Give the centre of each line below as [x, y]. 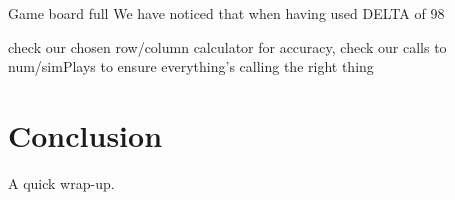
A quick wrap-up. [61, 182]
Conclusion [85, 134]
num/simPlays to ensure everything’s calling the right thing [191, 66]
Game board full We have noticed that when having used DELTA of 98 [226, 13]
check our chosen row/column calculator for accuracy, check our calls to [227, 46]
